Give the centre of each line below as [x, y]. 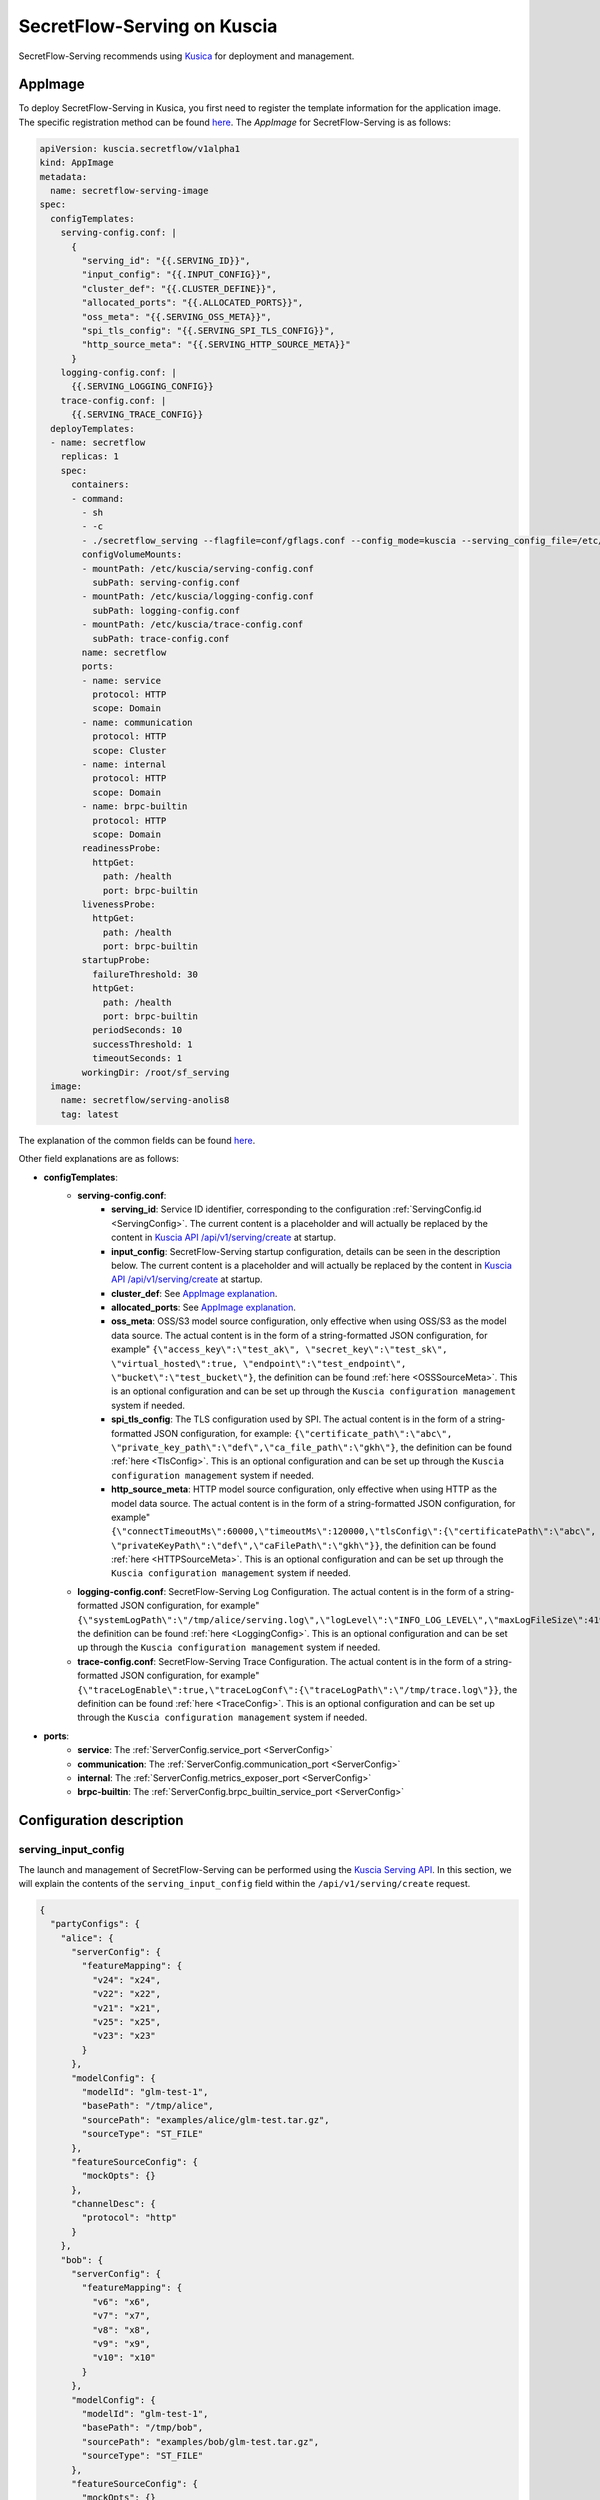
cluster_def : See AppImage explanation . [194, 1293]
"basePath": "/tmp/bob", [142, 2428]
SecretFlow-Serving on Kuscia [148, 26]
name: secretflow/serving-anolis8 [145, 1100]
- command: [98, 498]
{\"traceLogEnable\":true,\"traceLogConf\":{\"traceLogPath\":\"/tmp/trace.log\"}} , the [297, 1689]
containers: [100, 484]
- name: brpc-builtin [134, 806]
